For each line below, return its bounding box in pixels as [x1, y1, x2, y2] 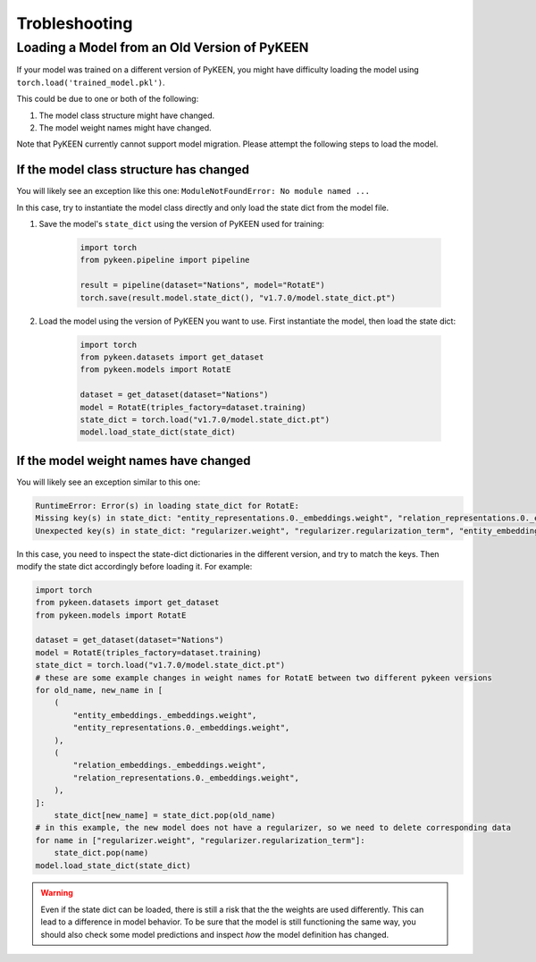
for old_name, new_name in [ [35, 685, 163, 696]
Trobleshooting [16, 13, 133, 33]
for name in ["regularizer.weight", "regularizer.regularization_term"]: [35, 835, 365, 845]
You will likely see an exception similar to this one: [16, 477, 201, 487]
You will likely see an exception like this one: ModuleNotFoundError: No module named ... [16, 186, 371, 197]
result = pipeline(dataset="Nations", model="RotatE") [80, 280, 325, 291]
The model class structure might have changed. [38, 110, 215, 121]
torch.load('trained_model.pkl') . [16, 77, 165, 88]
